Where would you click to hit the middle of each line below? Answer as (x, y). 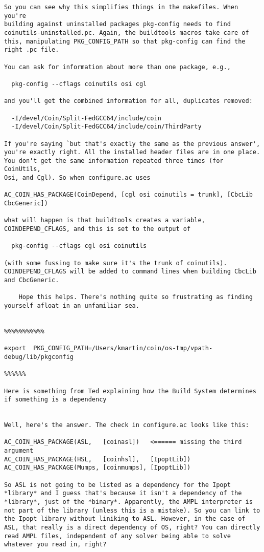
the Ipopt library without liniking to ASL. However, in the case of (125, 519)
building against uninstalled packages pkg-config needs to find (117, 24)
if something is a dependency (55, 400)
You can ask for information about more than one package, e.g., (117, 67)
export (15, 348)
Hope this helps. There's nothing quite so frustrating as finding (136, 297)
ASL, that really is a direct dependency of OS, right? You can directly (132, 528)
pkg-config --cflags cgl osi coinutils (79, 246)
